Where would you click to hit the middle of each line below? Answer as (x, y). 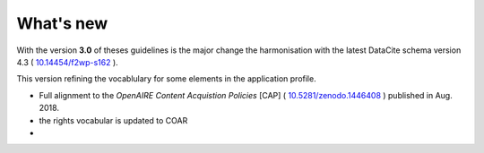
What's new (62, 23)
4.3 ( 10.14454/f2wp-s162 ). (67, 62)
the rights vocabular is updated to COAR (113, 120)
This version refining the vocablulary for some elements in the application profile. (167, 79)
